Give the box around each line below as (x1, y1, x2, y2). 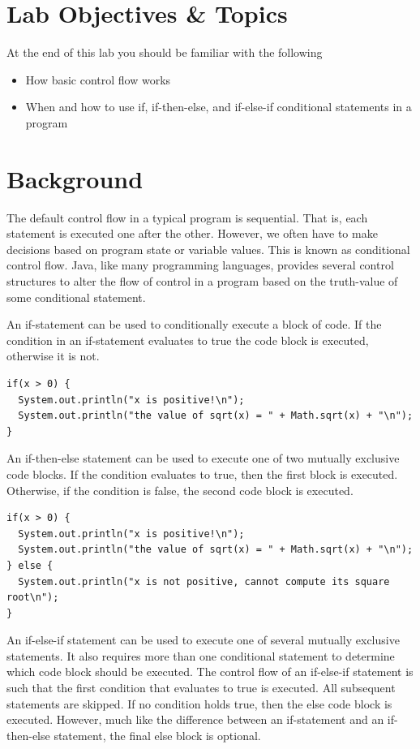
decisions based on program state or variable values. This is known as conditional (6, 240, 410, 257)
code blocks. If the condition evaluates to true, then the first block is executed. (6, 465, 398, 482)
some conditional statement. (6, 288, 146, 305)
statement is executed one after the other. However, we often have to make (6, 225, 378, 242)
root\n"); (6, 592, 59, 604)
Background (6, 161, 144, 195)
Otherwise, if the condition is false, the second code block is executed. (6, 481, 354, 498)
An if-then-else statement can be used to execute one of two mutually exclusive (6, 450, 400, 467)
